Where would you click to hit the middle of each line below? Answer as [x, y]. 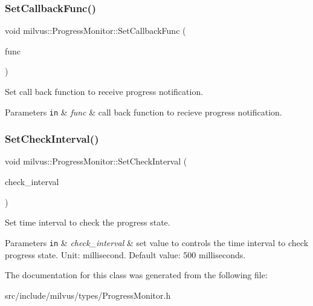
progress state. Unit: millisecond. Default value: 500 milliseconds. [125, 254]
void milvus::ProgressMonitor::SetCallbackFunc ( [95, 31]
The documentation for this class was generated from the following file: [136, 275]
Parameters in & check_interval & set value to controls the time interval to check [157, 242]
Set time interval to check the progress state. [88, 222]
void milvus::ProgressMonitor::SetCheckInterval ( [96, 161]
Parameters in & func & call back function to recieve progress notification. [144, 112]
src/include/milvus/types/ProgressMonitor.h [88, 295]
